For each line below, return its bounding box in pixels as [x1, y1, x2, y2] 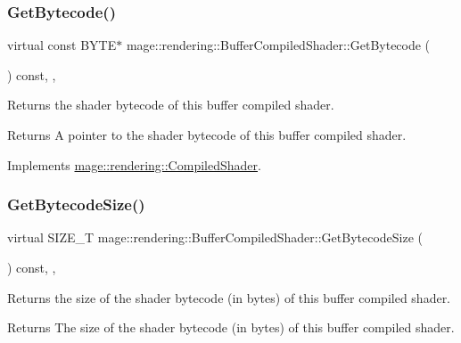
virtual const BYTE [7, 36, 117, 54]
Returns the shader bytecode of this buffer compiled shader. [7, 95, 334, 114]
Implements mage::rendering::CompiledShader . [7, 155, 261, 174]
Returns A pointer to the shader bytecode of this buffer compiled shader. [7, 126, 407, 143]
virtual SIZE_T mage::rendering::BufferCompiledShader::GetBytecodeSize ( [7, 228, 424, 247]
